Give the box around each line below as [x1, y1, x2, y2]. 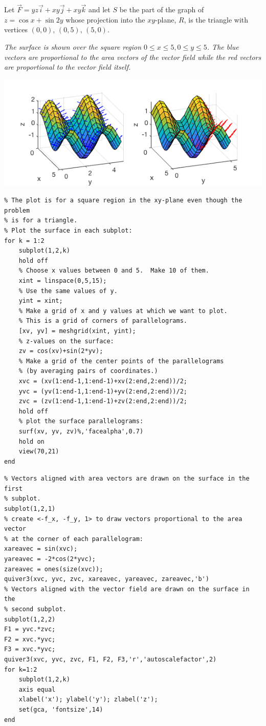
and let [88, 4, 110, 15]
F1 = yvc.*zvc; [4, 626, 56, 633]
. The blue [207, 42, 239, 52]
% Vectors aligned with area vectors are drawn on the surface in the [4, 475, 250, 483]
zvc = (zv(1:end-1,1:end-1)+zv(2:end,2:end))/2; [18, 398, 187, 405]
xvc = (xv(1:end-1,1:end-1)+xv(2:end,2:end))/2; [18, 377, 187, 385]
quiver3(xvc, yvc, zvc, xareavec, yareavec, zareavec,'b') [4, 575, 209, 583]
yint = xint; [18, 297, 63, 305]
